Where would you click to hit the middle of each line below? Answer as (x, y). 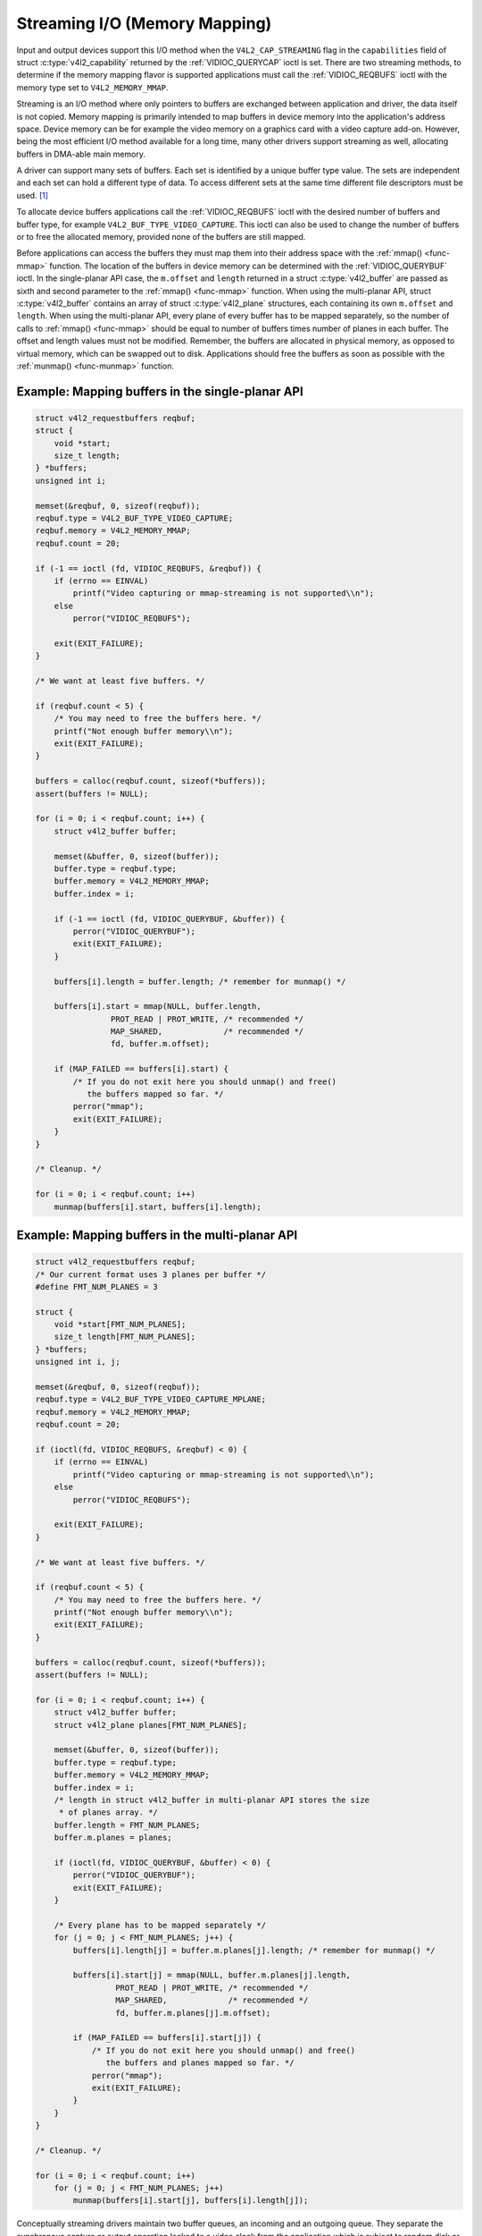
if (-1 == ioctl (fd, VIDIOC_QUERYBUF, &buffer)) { (170, 919)
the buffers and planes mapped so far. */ (200, 2063)
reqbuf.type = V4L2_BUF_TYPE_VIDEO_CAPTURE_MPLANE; (151, 1399)
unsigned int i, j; (78, 1362)
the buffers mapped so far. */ (155, 1094)
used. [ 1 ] (33, 195)
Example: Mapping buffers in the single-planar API (160, 391)
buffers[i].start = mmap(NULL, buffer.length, (158, 1007)
